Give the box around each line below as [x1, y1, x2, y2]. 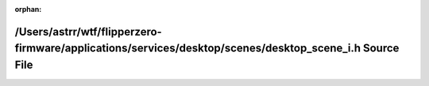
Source [362, 42, 400, 55]
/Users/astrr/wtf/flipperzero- [14, 24, 162, 39]
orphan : [14, 5, 42, 13]
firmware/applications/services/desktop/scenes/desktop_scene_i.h [14, 42, 361, 55]
